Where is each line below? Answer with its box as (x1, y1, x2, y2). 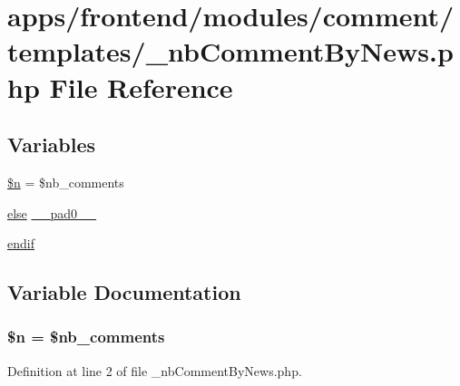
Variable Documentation (7, 278, 241, 306)
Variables (7, 130, 96, 159)
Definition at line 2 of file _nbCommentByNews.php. (7, 361, 302, 380)
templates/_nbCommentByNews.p (7, 33, 454, 70)
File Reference (49, 68, 233, 105)
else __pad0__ (7, 203, 97, 222)
